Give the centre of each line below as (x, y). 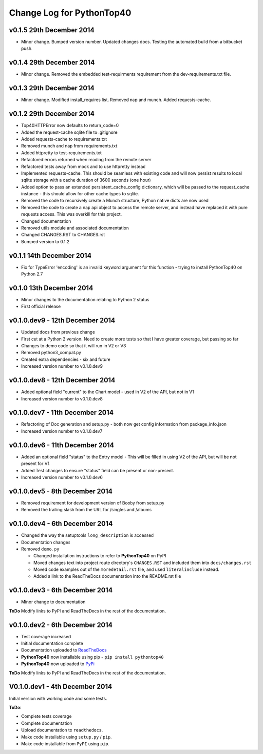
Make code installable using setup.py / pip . (66, 737)
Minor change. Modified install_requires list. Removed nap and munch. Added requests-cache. (116, 100)
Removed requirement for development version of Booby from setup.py (93, 503)
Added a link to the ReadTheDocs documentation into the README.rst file (107, 576)
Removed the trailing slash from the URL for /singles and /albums (86, 510)
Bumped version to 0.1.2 (45, 241)
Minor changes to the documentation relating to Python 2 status (85, 300)
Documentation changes (46, 542)
